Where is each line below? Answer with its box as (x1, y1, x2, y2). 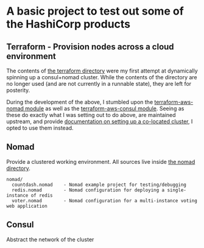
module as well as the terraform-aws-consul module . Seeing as (25, 105, 185, 112)
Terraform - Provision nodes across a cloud (6, 41, 175, 52)
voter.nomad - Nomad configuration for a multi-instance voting (12, 197, 198, 204)
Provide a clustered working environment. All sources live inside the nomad (6, 158, 195, 165)
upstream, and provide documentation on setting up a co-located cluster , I (6, 118, 193, 125)
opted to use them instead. (6, 124, 74, 132)
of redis (30, 192, 53, 199)
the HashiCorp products (6, 17, 131, 31)
